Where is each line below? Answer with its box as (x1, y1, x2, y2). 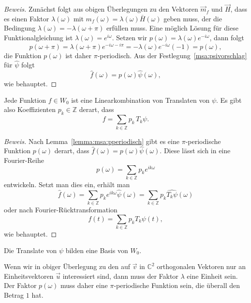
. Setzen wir (112, 32, 148, 42)
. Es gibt (216, 95, 242, 105)
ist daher (65, 50, 91, 60)
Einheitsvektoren (4, 271, 54, 281)
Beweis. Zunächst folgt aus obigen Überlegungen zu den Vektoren (4, 4, 198, 14)
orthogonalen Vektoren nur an (157, 261, 246, 271)
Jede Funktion (4, 95, 46, 105)
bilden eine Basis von (65, 245, 128, 255)
